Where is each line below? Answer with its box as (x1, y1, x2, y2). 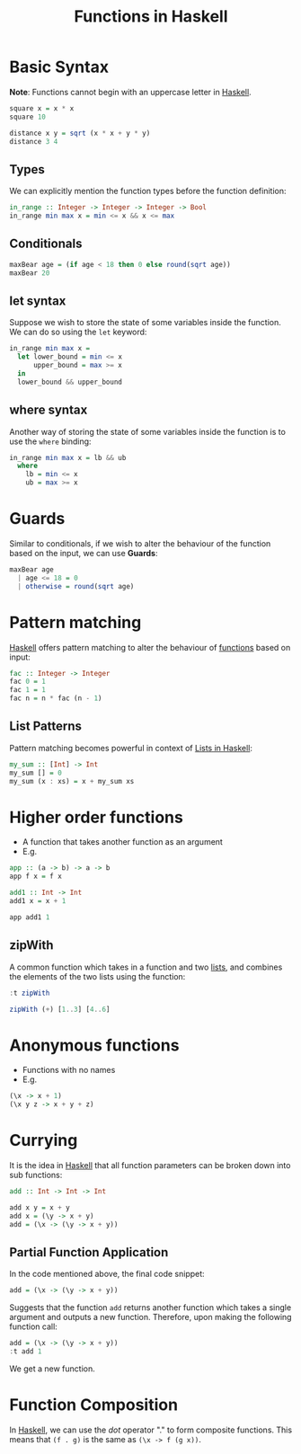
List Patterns (9, 719, 83, 734)
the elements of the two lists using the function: (9, 971, 186, 981)
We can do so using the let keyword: (9, 326, 147, 338)
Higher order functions (9, 807, 184, 828)
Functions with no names (22, 1065, 116, 1076)
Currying (9, 1130, 78, 1151)
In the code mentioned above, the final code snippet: (9, 1269, 205, 1280)
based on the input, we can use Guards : (9, 548, 158, 558)
